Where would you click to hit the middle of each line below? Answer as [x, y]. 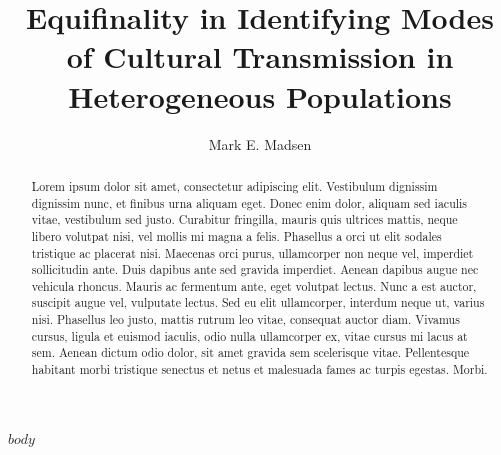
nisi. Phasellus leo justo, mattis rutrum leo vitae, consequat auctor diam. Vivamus [245, 319]
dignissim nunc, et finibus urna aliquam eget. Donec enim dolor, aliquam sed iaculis [249, 202]
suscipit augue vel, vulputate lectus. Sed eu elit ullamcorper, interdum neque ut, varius [258, 302]
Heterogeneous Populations [260, 95]
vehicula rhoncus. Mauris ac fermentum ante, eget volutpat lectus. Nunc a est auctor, [254, 285]
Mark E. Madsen [260, 143]
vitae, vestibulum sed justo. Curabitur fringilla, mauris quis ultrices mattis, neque [244, 219]
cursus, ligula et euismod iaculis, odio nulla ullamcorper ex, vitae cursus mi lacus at [249, 335]
